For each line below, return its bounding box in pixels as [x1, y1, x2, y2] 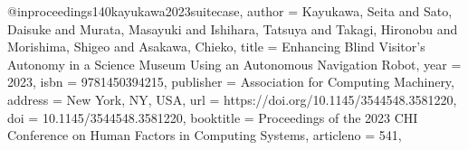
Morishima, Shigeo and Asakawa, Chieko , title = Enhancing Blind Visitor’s [7, 37, 425, 56]
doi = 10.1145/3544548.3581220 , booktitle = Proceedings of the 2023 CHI [7, 108, 418, 127]
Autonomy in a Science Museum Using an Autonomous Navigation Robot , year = [7, 54, 462, 73]
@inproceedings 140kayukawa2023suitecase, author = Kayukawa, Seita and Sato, [7, 2, 453, 20]
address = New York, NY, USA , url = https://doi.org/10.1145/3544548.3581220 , [7, 89, 457, 108]
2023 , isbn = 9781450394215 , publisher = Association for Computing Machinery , [7, 72, 455, 91]
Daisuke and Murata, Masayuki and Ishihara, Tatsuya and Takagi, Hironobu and [7, 19, 458, 38]
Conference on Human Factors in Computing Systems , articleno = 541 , [7, 126, 402, 145]
